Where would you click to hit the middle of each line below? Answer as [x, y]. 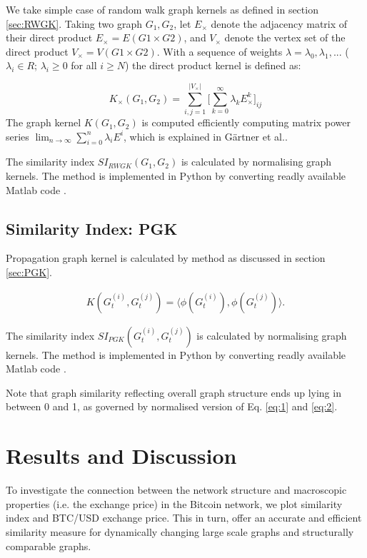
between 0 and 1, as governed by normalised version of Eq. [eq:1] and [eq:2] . [172, 406]
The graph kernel [44, 122]
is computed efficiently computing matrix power [246, 122]
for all [84, 65]
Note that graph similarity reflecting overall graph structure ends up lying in [174, 392]
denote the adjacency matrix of [279, 23]
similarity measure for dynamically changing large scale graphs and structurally [180, 531]
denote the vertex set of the [285, 37]
